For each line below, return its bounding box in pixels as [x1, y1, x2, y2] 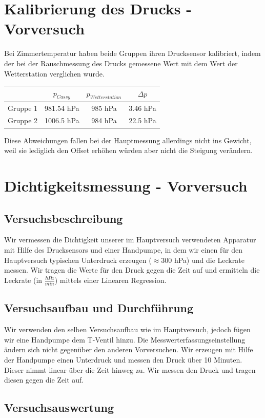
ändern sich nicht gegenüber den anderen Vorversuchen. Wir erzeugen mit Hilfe [4, 344, 253, 355]
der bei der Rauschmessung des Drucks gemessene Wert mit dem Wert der [4, 58, 238, 68]
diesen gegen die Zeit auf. [4, 374, 84, 385]
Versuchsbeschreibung [4, 210, 123, 226]
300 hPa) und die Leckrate [161, 254, 244, 265]
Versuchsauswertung [4, 400, 114, 415]
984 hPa [91, 115, 117, 126]
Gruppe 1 [8, 102, 38, 113]
